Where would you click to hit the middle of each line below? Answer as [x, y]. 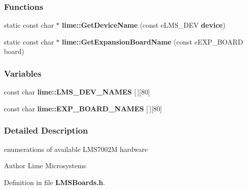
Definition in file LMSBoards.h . [55, 182]
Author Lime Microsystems [45, 165]
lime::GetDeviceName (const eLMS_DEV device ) [144, 25]
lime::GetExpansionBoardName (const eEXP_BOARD [152, 41]
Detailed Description [46, 130]
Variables [23, 73]
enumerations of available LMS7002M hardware [76, 149]
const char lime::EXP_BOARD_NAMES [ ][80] [83, 108]
